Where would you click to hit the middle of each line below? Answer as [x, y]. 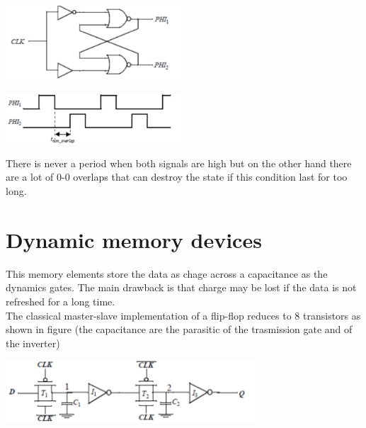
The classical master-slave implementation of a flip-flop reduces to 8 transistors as [183, 315]
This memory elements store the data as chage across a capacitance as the [167, 273]
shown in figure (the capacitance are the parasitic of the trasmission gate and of [179, 329]
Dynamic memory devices [134, 239]
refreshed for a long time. [61, 301]
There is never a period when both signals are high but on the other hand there [179, 163]
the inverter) [33, 343]
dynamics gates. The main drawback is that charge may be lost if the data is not [181, 287]
